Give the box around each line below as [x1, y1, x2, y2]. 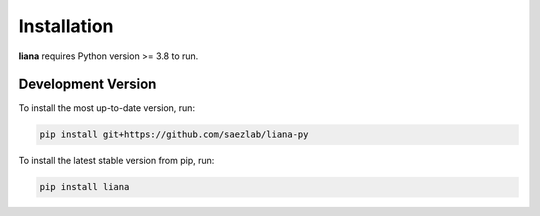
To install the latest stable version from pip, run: [18, 155, 215, 167]
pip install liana [39, 181, 130, 193]
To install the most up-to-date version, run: [18, 102, 195, 114]
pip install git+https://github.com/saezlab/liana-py [39, 129, 309, 140]
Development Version [18, 76, 157, 93]
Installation [18, 15, 114, 37]
